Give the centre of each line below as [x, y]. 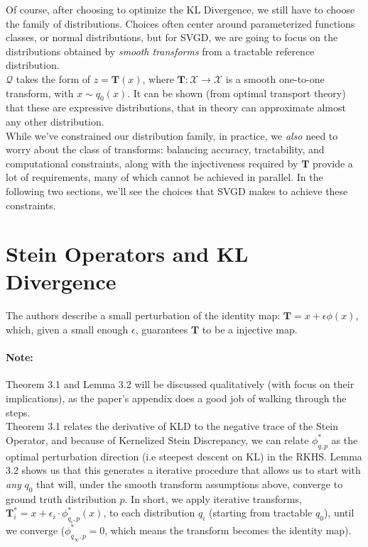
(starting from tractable [261, 513]
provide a [333, 163]
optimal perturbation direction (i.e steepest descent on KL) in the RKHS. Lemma [184, 456]
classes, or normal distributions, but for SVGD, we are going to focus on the [172, 37]
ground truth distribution [61, 498]
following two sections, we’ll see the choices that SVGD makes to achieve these [177, 190]
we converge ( [36, 530]
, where [158, 78]
